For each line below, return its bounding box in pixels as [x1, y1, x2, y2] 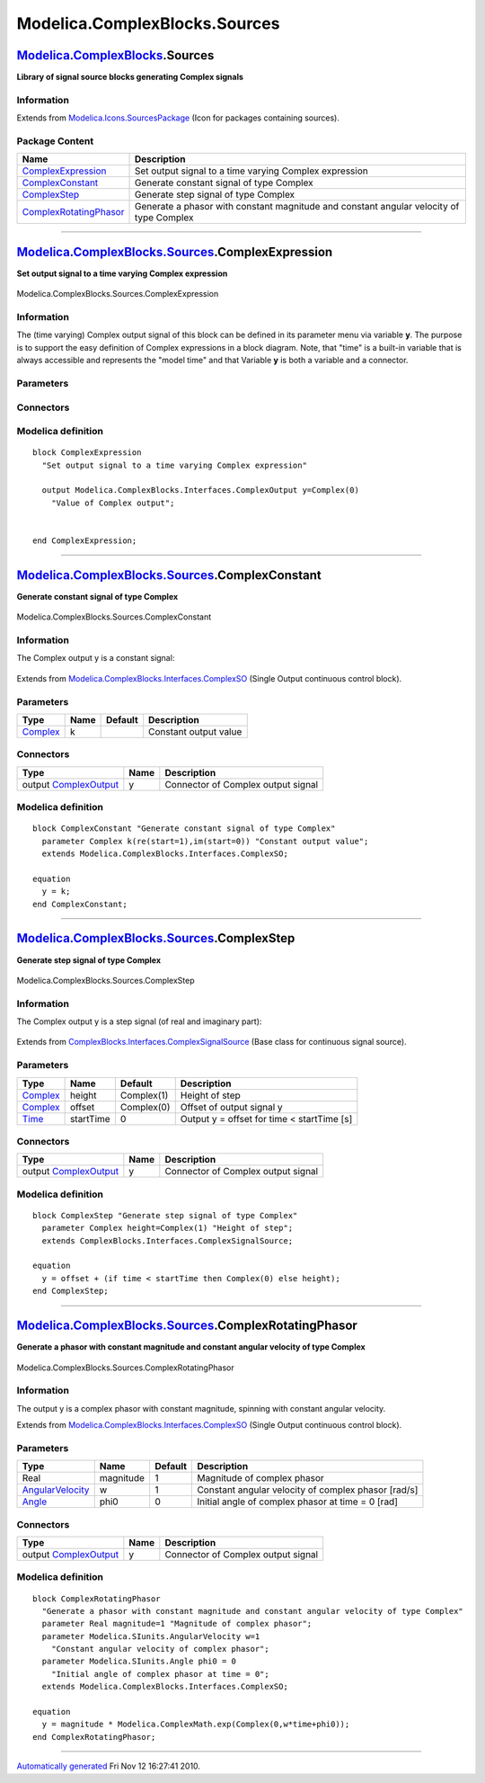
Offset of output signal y [180, 1101, 283, 1113]
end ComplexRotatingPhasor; [32, 1732, 156, 1742]
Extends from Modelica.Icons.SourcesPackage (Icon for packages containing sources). [16, 112, 340, 123]
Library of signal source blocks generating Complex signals [16, 72, 244, 83]
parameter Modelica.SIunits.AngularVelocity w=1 [41, 1631, 260, 1641]
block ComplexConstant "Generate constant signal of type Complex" [32, 824, 336, 834]
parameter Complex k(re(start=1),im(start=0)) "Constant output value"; [41, 836, 369, 846]
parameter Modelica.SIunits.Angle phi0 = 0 [41, 1656, 237, 1667]
